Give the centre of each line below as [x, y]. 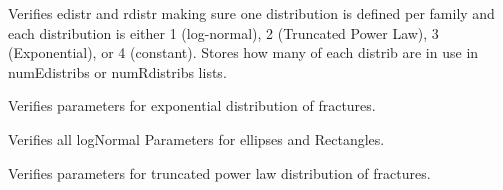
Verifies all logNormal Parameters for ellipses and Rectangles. [196, 138]
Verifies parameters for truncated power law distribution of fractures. [219, 172]
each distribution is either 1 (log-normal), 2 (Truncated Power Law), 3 [223, 32]
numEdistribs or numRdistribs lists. [117, 71]
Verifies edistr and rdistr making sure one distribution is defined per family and [251, 13]
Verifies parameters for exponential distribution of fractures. [192, 105]
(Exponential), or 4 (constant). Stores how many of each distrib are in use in [243, 52]
